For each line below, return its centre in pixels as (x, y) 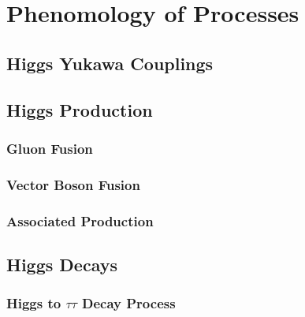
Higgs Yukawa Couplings (110, 63)
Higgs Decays (62, 264)
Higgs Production (80, 109)
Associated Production (80, 220)
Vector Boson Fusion (73, 184)
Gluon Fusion (50, 148)
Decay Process (129, 303)
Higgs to (34, 303)
